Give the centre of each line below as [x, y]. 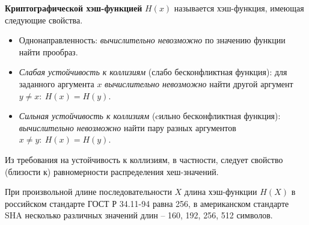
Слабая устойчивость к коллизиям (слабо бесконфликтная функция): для [153, 72]
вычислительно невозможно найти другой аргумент [199, 83]
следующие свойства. [44, 20]
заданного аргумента [57, 83]
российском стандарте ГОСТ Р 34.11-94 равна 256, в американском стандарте [147, 203]
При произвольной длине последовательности [88, 192]
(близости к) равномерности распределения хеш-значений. [112, 171]
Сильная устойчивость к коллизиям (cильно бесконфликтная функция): [150, 116]
